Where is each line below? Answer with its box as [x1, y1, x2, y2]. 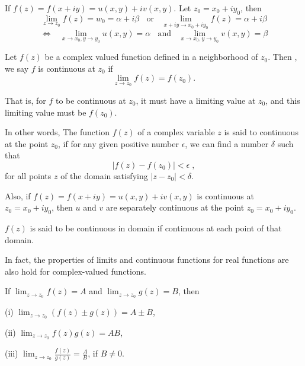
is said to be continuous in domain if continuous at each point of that [30, 221, 282, 234]
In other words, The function [5, 126, 110, 138]
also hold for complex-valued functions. [5, 265, 146, 277]
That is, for [5, 94, 46, 106]
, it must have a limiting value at [136, 94, 256, 106]
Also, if [5, 189, 31, 202]
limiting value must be [5, 106, 86, 118]
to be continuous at [55, 94, 126, 106]
